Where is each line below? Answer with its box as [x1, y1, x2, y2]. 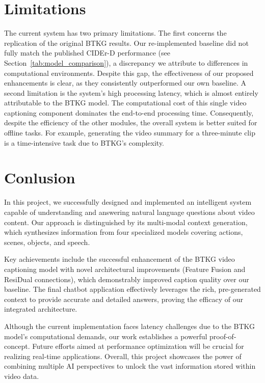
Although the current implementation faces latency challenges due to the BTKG [4, 320, 255, 331]
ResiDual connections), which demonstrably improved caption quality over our [4, 273, 249, 284]
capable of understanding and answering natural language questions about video [4, 206, 255, 217]
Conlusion [4, 167, 75, 188]
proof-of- [209, 331, 236, 341]
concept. [4, 341, 30, 351]
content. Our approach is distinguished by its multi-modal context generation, [4, 216, 248, 227]
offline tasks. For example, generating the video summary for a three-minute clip [4, 127, 255, 138]
